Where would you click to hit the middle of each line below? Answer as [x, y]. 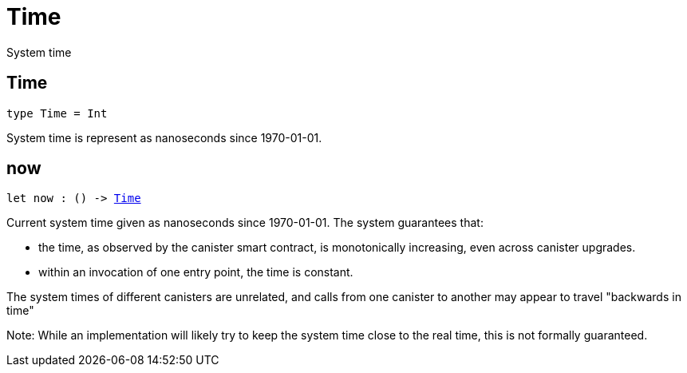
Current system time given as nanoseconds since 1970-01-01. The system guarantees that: [245, 223]
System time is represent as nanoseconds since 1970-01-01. [164, 137]
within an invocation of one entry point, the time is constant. [196, 272]
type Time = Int [57, 113]
